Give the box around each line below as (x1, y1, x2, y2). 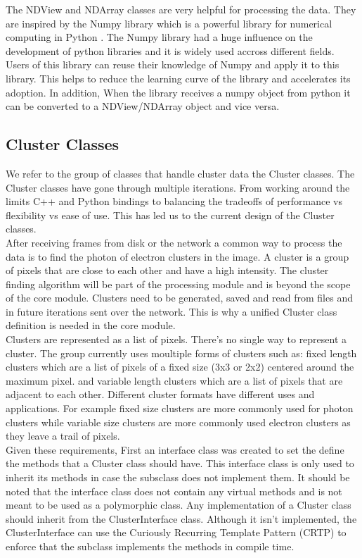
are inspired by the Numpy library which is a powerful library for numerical (6, 15, 332, 30)
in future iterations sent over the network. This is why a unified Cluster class (6, 304, 337, 318)
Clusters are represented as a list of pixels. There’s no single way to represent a (6, 332, 347, 347)
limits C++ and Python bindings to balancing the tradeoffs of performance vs (6, 194, 342, 209)
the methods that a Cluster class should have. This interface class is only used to (6, 456, 354, 471)
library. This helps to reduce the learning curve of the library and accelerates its (6, 70, 351, 85)
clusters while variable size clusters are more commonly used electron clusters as (6, 414, 351, 429)
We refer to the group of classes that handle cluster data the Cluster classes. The (6, 166, 355, 180)
